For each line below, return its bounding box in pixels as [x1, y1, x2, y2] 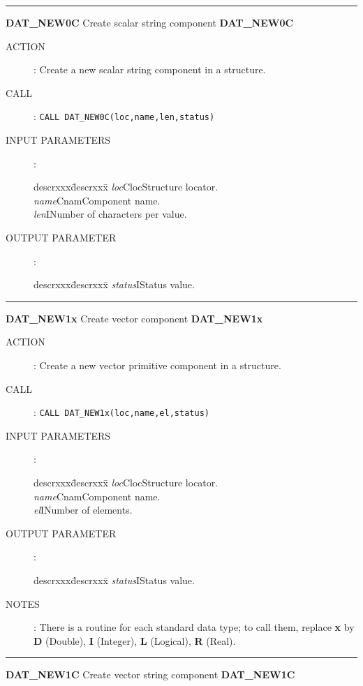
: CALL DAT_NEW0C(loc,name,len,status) [34, 109, 215, 124]
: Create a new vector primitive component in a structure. [34, 357, 281, 372]
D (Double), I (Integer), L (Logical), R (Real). [34, 633, 236, 648]
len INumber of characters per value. [34, 207, 187, 221]
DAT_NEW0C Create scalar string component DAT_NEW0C [6, 15, 294, 29]
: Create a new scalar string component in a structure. [34, 62, 266, 77]
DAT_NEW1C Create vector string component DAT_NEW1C [6, 667, 295, 682]
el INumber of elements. [34, 502, 133, 517]
